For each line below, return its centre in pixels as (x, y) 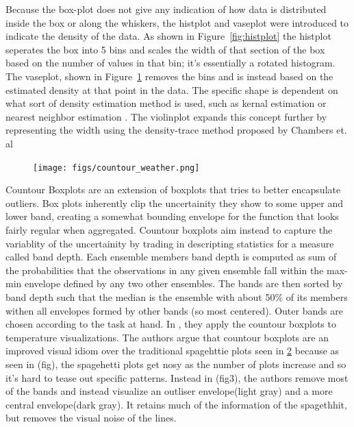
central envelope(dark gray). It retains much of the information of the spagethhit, (176, 404)
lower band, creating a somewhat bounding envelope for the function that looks (172, 216)
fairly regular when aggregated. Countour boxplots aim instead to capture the (169, 229)
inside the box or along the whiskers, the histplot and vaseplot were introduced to (177, 22)
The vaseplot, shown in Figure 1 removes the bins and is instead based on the (169, 76)
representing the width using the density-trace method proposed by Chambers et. (176, 130)
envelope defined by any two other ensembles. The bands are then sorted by (184, 283)
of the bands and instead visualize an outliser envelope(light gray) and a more (169, 391)
